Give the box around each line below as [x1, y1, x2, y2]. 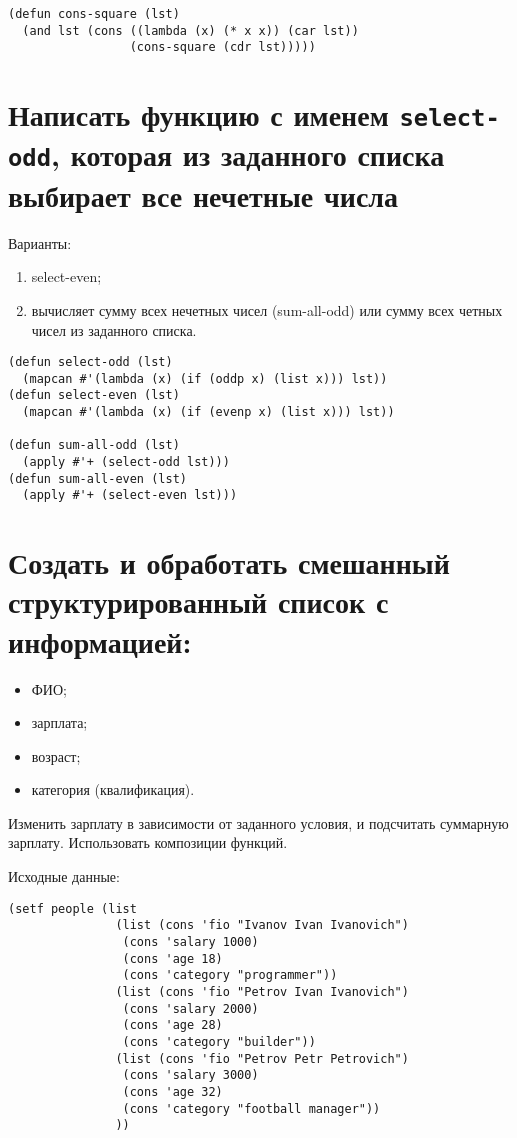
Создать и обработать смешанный [8, 542, 450, 583]
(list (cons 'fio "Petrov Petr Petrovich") [115, 1051, 409, 1066]
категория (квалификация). [31, 779, 195, 800]
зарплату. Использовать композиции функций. [8, 832, 288, 853]
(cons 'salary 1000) [122, 934, 259, 949]
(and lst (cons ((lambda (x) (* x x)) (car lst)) [22, 23, 359, 38]
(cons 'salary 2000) [122, 1001, 259, 1016]
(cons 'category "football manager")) [122, 1101, 381, 1116]
